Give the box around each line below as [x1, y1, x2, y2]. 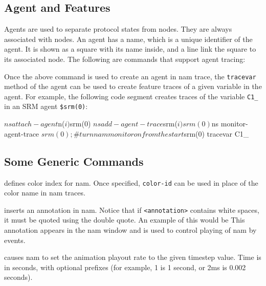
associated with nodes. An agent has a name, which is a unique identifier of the [4, 33, 253, 44]
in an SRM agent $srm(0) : [4, 101, 88, 112]
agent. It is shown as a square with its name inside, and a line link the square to [4, 43, 256, 54]
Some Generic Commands [4, 153, 144, 169]
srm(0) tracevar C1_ [184, 128, 249, 139]
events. [4, 234, 26, 245]
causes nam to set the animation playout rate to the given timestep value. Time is [4, 252, 261, 262]
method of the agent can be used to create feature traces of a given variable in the [4, 81, 262, 92]
